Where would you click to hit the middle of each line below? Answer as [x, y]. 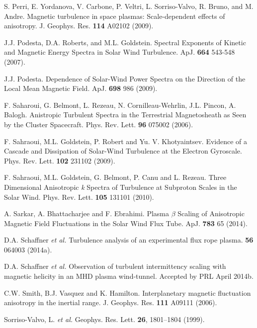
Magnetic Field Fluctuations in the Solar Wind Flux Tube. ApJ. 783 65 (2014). [126, 223]
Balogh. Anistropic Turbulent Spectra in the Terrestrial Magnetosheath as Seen [125, 115]
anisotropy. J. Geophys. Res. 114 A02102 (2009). [79, 26]
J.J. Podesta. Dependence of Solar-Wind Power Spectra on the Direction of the [125, 78]
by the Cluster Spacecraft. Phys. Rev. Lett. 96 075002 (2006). [99, 124]
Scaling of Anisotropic [211, 213]
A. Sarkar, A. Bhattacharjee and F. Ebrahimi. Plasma [86, 213]
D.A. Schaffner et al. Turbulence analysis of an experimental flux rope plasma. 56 [129, 240]
